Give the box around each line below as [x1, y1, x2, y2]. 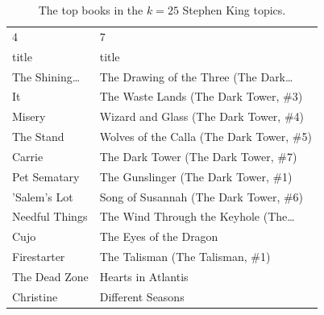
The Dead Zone [12, 267, 89, 284]
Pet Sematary [12, 168, 80, 184]
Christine [12, 288, 58, 305]
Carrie [12, 147, 44, 164]
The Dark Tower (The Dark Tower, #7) [99, 147, 297, 164]
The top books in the [38, 2, 143, 18]
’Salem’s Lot [12, 188, 73, 205]
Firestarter [12, 248, 65, 265]
